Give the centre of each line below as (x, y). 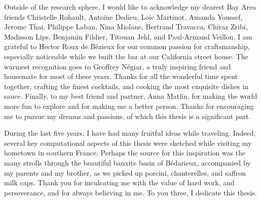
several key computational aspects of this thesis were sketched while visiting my (128, 143)
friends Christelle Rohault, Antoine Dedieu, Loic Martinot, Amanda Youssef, (123, 16)
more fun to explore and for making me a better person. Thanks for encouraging (129, 106)
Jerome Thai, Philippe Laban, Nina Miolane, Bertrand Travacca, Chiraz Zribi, (126, 27)
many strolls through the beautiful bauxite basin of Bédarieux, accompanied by (127, 162)
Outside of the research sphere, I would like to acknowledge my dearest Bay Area (130, 7)
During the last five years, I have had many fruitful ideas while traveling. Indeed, (130, 133)
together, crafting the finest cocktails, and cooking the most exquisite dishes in (126, 86)
